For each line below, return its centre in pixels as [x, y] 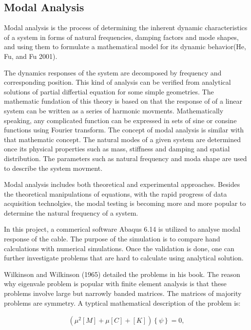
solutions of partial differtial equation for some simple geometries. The [109, 91]
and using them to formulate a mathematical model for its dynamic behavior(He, [125, 46]
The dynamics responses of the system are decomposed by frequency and [113, 72]
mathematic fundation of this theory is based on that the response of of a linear [123, 101]
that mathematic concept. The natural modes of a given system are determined [123, 139]
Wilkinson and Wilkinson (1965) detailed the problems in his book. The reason [122, 274]
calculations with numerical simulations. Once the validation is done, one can [119, 248]
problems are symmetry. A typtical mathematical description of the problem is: [122, 302]
